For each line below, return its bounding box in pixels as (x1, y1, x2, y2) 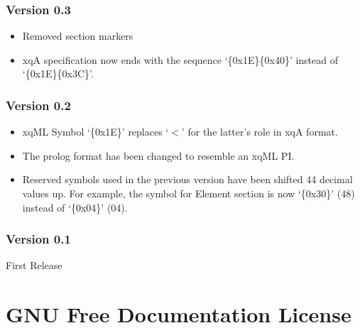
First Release (6, 258, 62, 273)
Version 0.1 (6, 230, 71, 248)
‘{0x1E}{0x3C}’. (22, 66, 94, 81)
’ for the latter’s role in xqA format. (181, 124, 338, 139)
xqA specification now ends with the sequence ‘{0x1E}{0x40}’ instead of (22, 52, 339, 67)
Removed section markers (22, 28, 133, 43)
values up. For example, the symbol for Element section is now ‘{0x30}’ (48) (22, 186, 355, 200)
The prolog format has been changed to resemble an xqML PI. (22, 148, 295, 163)
